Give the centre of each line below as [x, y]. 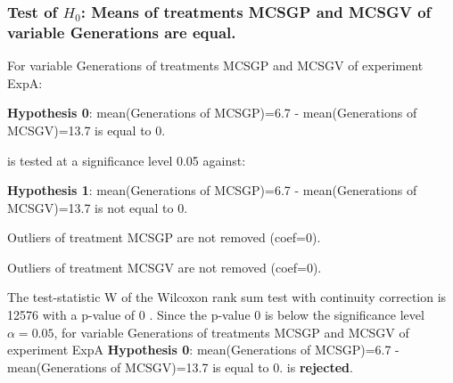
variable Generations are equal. [122, 32]
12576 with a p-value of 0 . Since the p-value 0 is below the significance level [216, 315]
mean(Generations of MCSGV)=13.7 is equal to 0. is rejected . [180, 367]
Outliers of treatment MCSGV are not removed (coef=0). [165, 267]
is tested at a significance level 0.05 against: [127, 160]
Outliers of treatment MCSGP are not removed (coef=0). [164, 237]
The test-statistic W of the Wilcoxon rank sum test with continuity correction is [227, 297]
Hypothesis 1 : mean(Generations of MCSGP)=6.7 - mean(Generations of [212, 190]
